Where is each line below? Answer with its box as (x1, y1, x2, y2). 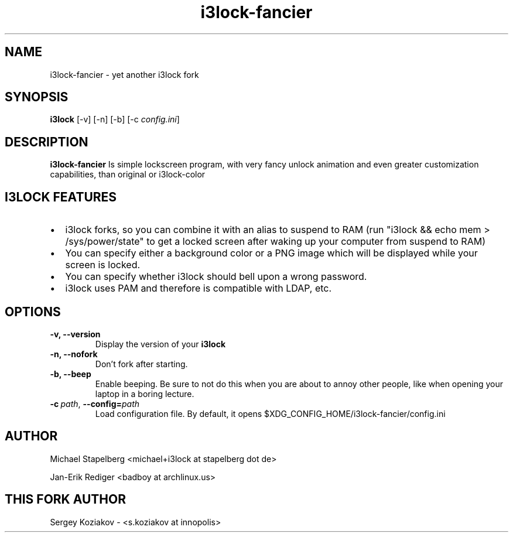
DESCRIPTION (5, 134, 88, 149)
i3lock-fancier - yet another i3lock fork (50, 69, 199, 80)
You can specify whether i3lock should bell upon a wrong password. (65, 271, 367, 283)
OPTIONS (5, 304, 61, 319)
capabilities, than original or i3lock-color (50, 169, 206, 180)
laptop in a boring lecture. (95, 388, 194, 399)
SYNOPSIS (5, 90, 69, 105)
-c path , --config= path (50, 398, 140, 409)
